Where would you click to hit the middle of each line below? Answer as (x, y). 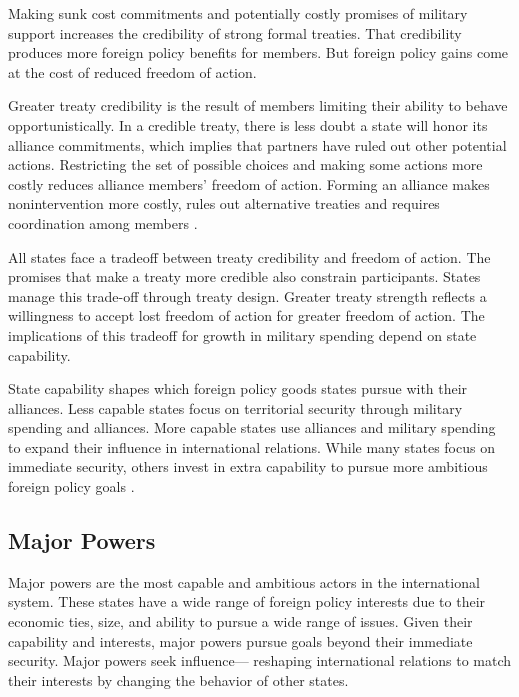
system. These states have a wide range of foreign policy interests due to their (247, 601)
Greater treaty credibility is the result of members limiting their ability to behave (258, 105)
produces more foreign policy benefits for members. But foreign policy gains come (258, 52)
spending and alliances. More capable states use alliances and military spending (252, 427)
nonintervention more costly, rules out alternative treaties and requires (224, 203)
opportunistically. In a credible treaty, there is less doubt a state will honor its (248, 124)
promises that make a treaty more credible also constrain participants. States (244, 276)
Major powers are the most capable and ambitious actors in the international (244, 581)
